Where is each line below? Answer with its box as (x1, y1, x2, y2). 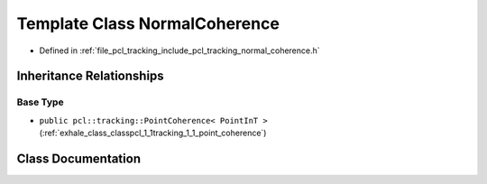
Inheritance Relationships (16, 69, 164, 84)
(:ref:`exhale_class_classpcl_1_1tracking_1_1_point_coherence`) (39, 127, 267, 139)
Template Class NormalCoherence (16, 14, 280, 33)
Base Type (16, 96, 64, 108)
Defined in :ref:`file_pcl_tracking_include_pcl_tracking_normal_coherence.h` (39, 45, 320, 56)
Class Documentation (16, 151, 142, 166)
